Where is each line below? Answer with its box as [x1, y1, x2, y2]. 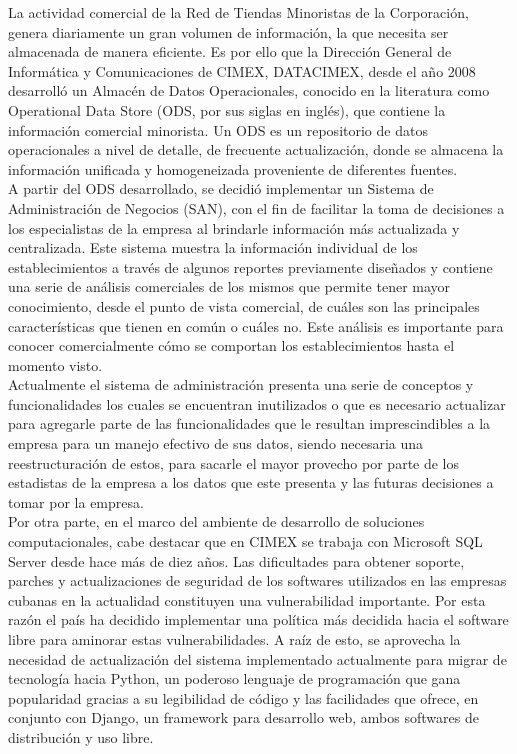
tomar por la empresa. [8, 491, 144, 512]
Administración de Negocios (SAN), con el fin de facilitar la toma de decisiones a [8, 197, 505, 218]
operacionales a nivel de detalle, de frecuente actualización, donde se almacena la [8, 139, 504, 160]
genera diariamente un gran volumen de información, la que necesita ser [8, 21, 449, 42]
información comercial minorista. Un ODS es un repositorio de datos [8, 119, 428, 140]
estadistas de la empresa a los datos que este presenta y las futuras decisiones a [8, 472, 494, 493]
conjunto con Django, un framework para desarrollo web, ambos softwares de [8, 707, 479, 728]
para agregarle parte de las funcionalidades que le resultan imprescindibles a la [8, 413, 491, 434]
